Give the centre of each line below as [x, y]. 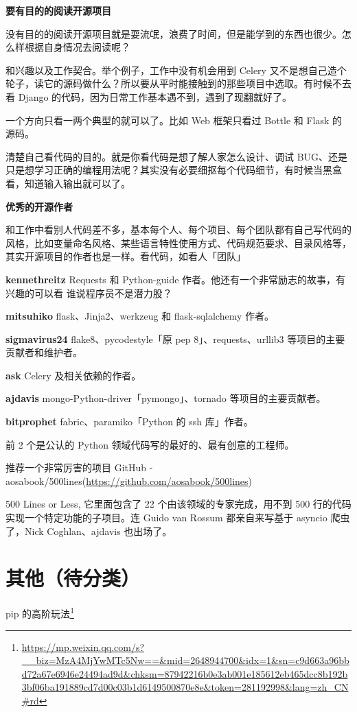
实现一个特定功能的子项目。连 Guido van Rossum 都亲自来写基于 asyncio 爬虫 [178, 518]
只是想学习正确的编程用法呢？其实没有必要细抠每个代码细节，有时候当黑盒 [174, 170]
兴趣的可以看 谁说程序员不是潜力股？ [89, 293]
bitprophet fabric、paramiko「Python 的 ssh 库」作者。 [129, 422]
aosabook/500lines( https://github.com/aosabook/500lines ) [129, 480]
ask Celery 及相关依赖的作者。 [73, 375]
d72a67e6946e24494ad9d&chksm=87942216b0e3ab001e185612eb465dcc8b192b [185, 673]
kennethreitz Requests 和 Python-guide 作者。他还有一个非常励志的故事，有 [176, 279]
